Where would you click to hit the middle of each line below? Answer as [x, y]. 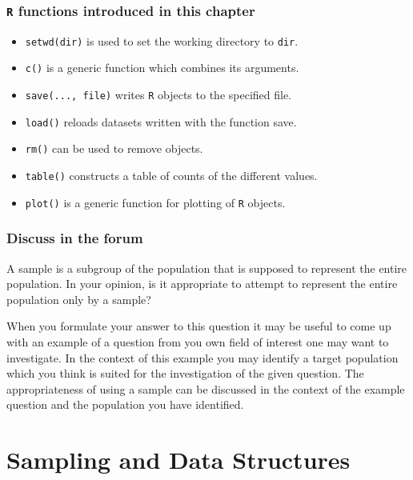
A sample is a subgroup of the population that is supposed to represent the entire [207, 268]
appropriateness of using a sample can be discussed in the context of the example [206, 388]
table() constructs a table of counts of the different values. [171, 176]
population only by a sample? [79, 299]
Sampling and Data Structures [178, 460]
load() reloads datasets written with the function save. [161, 121]
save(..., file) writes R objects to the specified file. [158, 95]
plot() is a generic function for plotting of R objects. [155, 202]
